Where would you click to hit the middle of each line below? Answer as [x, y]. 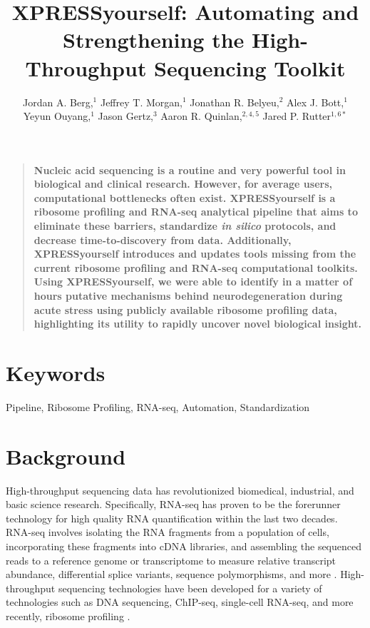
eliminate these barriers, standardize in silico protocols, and [185, 226]
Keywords [56, 373]
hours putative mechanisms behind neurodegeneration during [188, 296]
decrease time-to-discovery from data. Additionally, [163, 239]
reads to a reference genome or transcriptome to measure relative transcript [171, 560]
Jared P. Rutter [297, 116]
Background [66, 456]
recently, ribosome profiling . [68, 616]
